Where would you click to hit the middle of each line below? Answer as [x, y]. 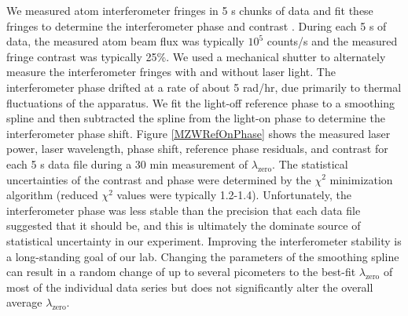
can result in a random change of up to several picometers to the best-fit [181, 272]
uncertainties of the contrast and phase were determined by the [159, 179]
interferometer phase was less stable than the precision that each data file [184, 210]
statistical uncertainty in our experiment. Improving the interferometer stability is [204, 240]
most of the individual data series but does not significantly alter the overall [190, 287]
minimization [361, 179]
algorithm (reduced [52, 195]
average [24, 302]
